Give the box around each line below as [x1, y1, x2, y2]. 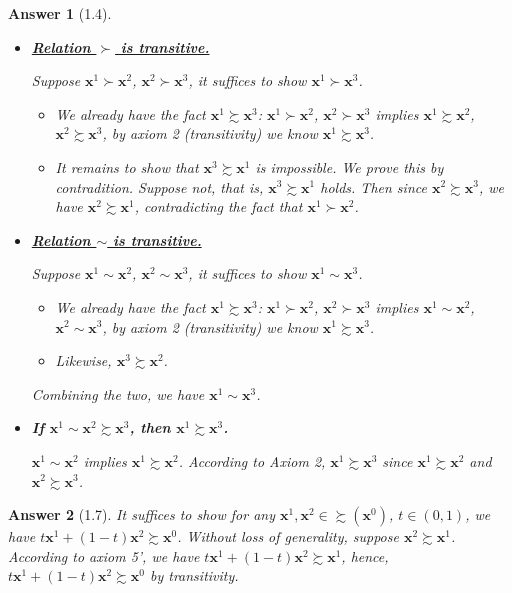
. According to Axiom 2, [178, 450, 326, 471]
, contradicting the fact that [134, 196, 303, 217]
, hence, [341, 545, 389, 566]
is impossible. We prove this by [255, 156, 444, 177]
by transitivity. [149, 565, 239, 586]
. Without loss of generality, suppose [177, 526, 399, 547]
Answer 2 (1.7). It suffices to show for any [8, 504, 276, 525]
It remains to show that [55, 156, 199, 177]
